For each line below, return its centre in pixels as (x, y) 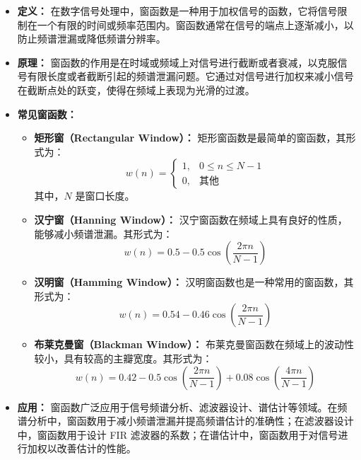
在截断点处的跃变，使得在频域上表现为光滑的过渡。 (136, 90)
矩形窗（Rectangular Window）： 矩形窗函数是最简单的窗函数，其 (190, 138)
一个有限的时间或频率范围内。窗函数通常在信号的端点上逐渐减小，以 (195, 24)
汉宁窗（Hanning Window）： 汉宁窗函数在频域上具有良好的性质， (191, 219)
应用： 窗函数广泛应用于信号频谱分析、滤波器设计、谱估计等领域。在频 (182, 407)
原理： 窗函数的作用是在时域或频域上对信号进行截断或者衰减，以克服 (177, 62)
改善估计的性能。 (96, 448)
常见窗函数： (47, 114)
